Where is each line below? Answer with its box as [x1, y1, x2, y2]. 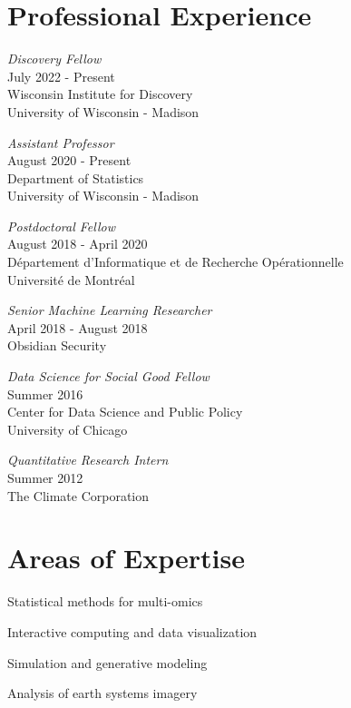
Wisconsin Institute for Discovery [7, 84, 193, 103]
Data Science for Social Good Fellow [7, 367, 210, 386]
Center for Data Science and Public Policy [7, 402, 243, 421]
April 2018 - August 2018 [7, 318, 148, 337]
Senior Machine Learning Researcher [7, 300, 212, 320]
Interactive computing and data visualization [7, 622, 258, 641]
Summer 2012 [7, 468, 83, 487]
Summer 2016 [7, 384, 83, 403]
